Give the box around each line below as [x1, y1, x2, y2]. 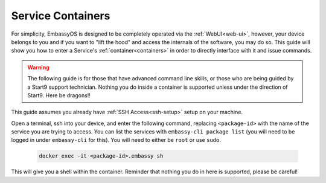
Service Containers [11, 9, 110, 22]
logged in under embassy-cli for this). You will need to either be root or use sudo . [11, 136, 222, 144]
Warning [27, 63, 50, 71]
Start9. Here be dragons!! [27, 91, 91, 99]
